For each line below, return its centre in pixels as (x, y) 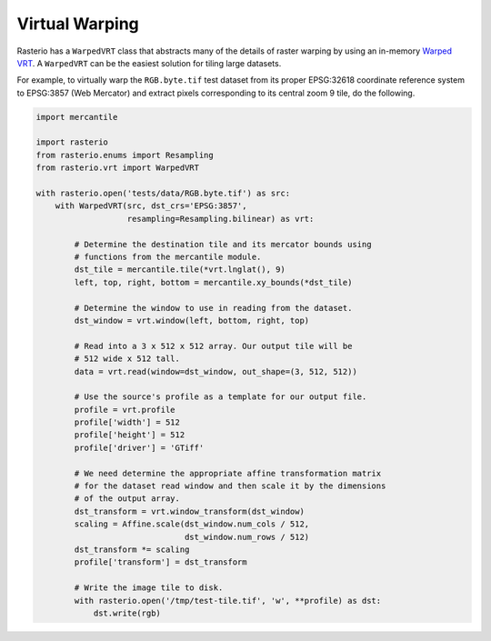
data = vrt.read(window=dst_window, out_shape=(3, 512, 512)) (216, 371)
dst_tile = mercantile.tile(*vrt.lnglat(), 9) (180, 270)
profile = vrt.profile (125, 410)
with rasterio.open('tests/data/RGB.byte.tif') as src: (163, 194)
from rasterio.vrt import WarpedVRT (118, 168)
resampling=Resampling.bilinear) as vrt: (220, 219)
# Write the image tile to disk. (149, 588)
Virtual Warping (78, 24)
